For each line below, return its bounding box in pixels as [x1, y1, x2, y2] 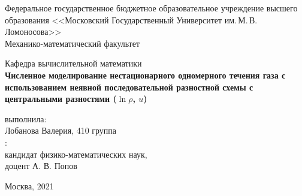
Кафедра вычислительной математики [5, 57, 142, 70]
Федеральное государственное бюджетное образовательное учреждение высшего [5, 2, 298, 14]
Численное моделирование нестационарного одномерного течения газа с [5, 68, 286, 81]
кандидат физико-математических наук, [5, 147, 147, 160]
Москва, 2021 [5, 179, 54, 192]
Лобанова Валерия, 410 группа [5, 124, 117, 137]
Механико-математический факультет [5, 37, 140, 49]
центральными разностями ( [5, 92, 117, 105]
